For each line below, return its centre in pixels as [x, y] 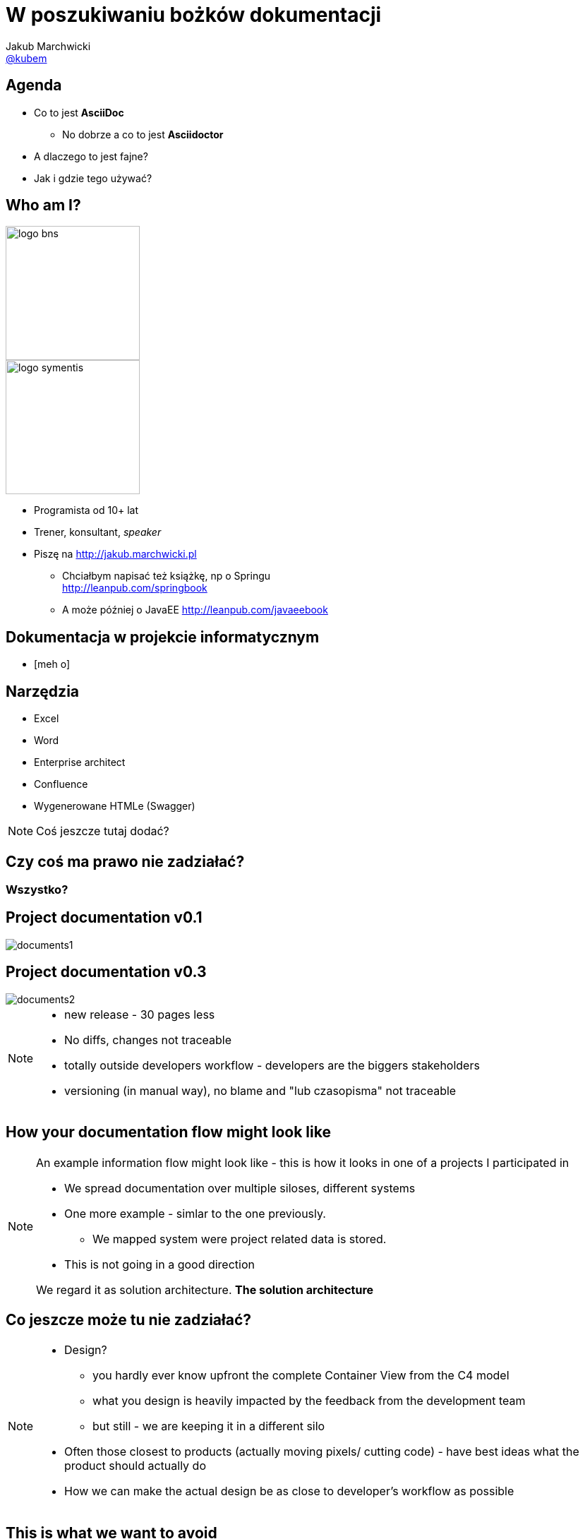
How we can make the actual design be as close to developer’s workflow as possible [289, 1491]
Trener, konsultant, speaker [98, 532]
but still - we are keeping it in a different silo [209, 1426]
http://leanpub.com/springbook [135, 588]
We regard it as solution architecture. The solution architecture [205, 1289]
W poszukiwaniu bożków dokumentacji [194, 15]
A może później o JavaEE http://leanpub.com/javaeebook [195, 610]
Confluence [61, 784]
